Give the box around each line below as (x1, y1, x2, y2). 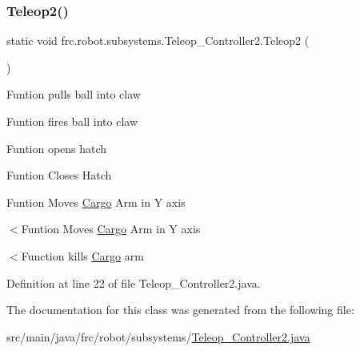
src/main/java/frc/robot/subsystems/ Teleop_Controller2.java (6, 328, 310, 345)
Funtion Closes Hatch (6, 167, 112, 184)
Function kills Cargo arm (21, 247, 144, 264)
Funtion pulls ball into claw (6, 86, 141, 103)
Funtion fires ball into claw (6, 113, 138, 129)
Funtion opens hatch (6, 139, 107, 156)
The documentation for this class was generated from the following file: (6, 301, 354, 318)
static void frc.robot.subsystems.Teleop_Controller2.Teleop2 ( (6, 32, 310, 49)
